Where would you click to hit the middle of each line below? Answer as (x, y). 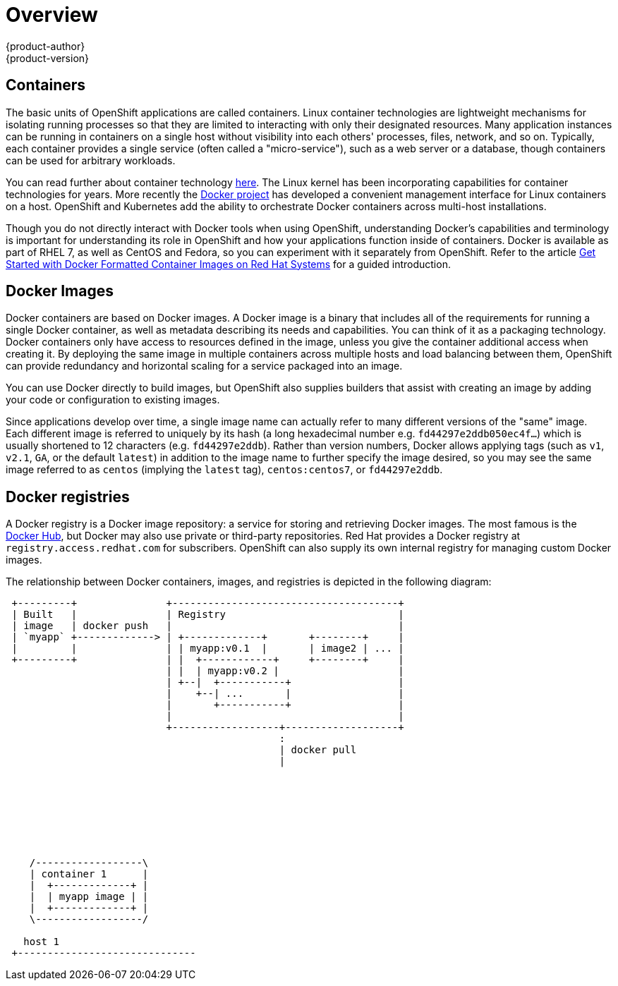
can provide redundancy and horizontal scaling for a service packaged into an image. (204, 366)
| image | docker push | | (208, 626)
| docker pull (318, 750)
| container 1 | (89, 874)
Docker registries (68, 497)
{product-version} (48, 58)
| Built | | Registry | (208, 615)
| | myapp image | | (89, 897)
